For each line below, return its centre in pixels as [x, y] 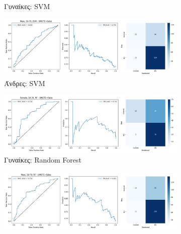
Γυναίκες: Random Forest [43, 160]
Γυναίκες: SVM [27, 6]
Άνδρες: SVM [25, 83]
